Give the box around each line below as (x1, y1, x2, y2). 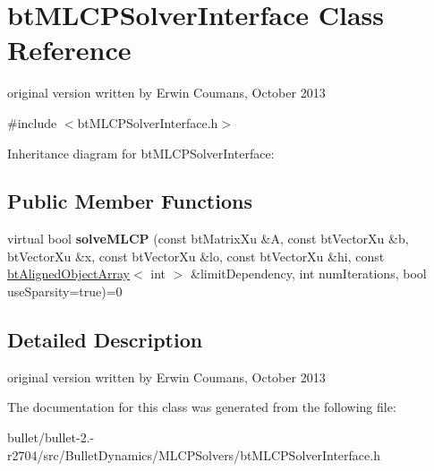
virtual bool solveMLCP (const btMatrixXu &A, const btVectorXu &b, (7, 229, 409, 248)
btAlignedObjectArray (7, 264, 131, 283)
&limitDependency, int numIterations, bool (191, 264, 427, 283)
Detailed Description (7, 326, 203, 354)
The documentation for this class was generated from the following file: (7, 398, 396, 416)
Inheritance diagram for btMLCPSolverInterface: (7, 143, 275, 162)
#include (7, 113, 57, 132)
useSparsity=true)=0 (7, 282, 123, 301)
